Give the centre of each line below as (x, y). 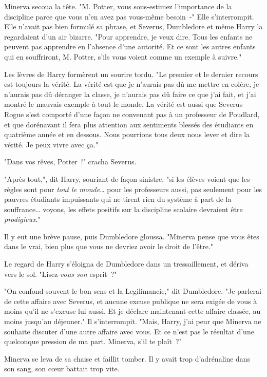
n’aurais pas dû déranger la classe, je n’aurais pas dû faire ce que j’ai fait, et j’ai (130, 94)
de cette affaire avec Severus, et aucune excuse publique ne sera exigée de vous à (131, 301)
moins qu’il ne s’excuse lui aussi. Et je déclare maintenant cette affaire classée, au (132, 311)
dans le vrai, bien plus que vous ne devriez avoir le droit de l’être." (109, 246)
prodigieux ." (22, 219)
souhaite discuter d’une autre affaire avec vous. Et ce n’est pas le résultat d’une (129, 331)
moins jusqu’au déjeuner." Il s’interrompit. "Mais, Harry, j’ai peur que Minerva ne (133, 321)
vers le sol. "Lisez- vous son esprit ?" (61, 274)
